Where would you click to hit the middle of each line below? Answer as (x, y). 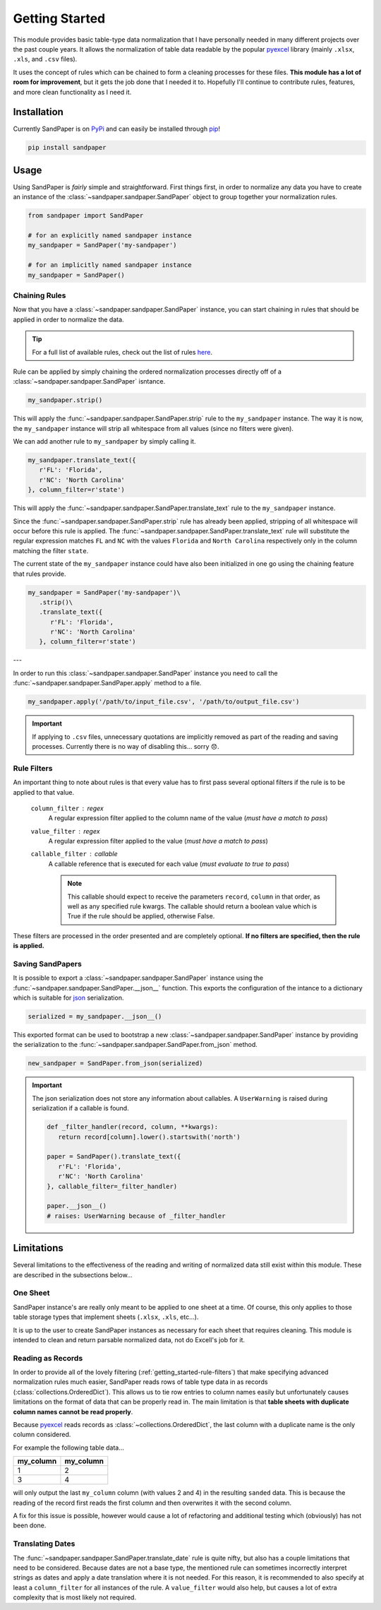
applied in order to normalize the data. (68, 319)
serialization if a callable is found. (81, 1108)
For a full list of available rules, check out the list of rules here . (122, 352)
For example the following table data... (69, 1448)
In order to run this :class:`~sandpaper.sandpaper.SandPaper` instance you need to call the (145, 673)
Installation (38, 112)
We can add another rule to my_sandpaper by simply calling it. (104, 442)
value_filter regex (65, 831)
